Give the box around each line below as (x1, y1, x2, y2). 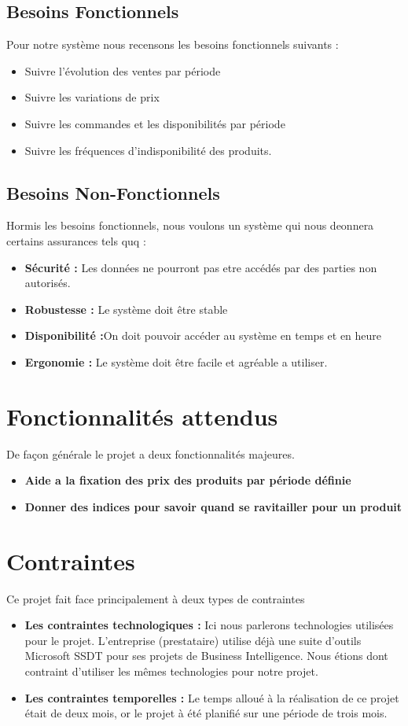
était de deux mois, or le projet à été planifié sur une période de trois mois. (24, 705, 388, 721)
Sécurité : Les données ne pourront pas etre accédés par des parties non (24, 259, 377, 275)
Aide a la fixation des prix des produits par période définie (24, 472, 351, 488)
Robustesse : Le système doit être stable (24, 300, 228, 317)
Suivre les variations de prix (24, 89, 160, 105)
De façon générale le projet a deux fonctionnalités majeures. (6, 445, 295, 462)
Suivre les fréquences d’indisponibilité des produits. (24, 142, 272, 158)
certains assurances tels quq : (6, 232, 146, 249)
